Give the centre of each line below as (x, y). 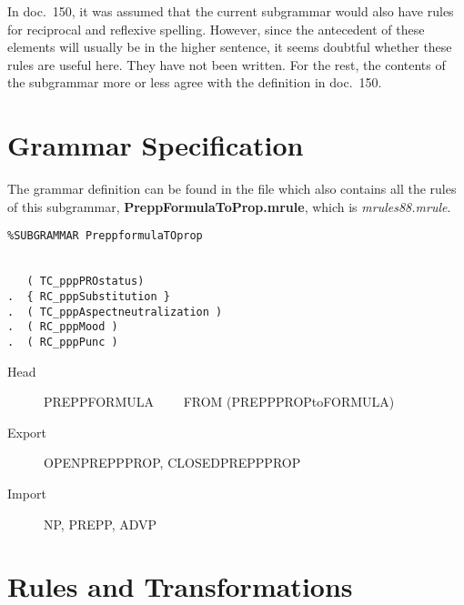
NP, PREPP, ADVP (101, 524)
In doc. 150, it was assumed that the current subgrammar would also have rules (231, 11)
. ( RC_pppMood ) (63, 327)
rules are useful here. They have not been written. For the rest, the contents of (227, 64)
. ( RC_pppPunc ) (63, 342)
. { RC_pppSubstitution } (89, 296)
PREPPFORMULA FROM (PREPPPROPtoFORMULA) (219, 402)
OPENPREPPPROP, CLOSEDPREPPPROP (172, 463)
